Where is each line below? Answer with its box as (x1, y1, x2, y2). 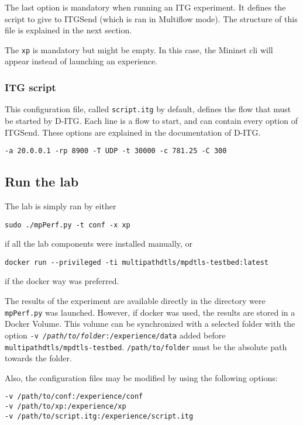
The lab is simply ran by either (5, 199, 116, 212)
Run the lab (5, 172, 79, 191)
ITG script (5, 80, 56, 94)
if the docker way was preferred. (5, 275, 119, 287)
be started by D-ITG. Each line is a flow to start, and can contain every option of (5, 114, 298, 126)
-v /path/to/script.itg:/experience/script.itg (5, 412, 194, 420)
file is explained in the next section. (5, 24, 132, 36)
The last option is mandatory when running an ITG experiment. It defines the (5, 1, 286, 13)
